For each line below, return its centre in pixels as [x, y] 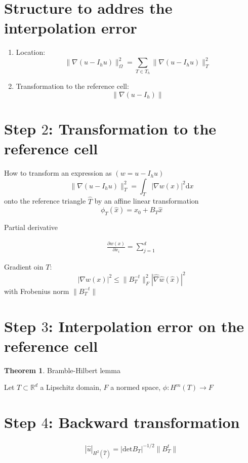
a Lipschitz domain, [71, 387]
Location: [31, 52]
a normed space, [136, 387]
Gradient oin [24, 266]
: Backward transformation [144, 422]
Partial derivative [31, 227]
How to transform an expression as [58, 173]
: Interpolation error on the [146, 326]
